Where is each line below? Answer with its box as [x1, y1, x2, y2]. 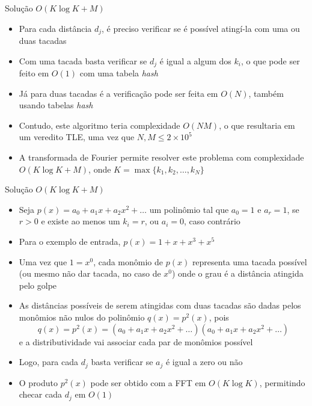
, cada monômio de [93, 255, 164, 268]
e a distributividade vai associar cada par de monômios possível [19, 335, 253, 348]
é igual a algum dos [159, 54, 231, 67]
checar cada [19, 388, 62, 401]
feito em [19, 67, 49, 79]
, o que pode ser [240, 54, 300, 67]
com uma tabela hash [79, 67, 158, 79]
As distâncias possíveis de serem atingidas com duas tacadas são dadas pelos [19, 299, 301, 312]
